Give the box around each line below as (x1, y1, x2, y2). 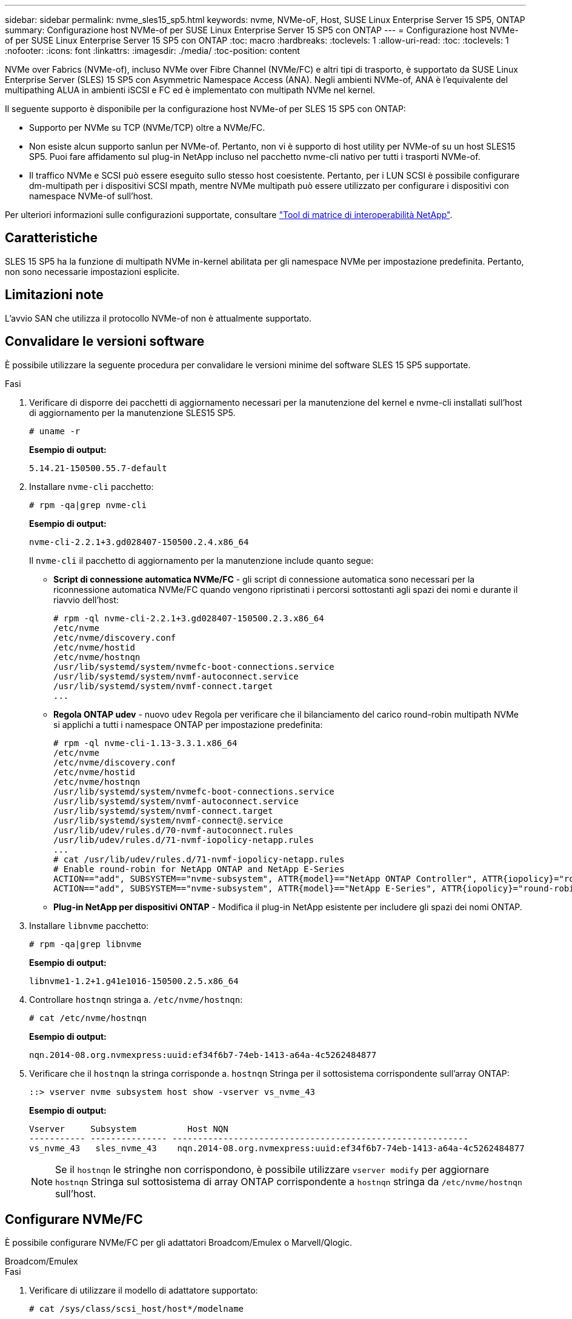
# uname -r (29, 426, 81, 436)
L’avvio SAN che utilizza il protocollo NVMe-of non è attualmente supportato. (5, 312, 312, 323)
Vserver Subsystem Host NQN (29, 1123, 228, 1134)
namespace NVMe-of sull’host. (29, 191, 153, 201)
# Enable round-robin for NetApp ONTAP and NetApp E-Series (53, 864, 345, 874)
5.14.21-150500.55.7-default (29, 463, 167, 473)
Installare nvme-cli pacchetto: (29, 481, 154, 492)
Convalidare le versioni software (5, 334, 205, 349)
